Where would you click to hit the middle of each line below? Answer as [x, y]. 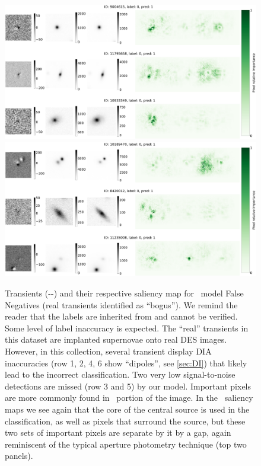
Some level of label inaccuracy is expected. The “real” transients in [127, 328]
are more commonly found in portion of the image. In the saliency [129, 398]
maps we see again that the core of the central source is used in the [127, 409]
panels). [19, 456]
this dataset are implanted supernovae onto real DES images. [116, 339]
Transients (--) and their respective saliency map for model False [124, 293]
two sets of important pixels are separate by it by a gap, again [118, 433]
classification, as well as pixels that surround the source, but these [125, 421]
